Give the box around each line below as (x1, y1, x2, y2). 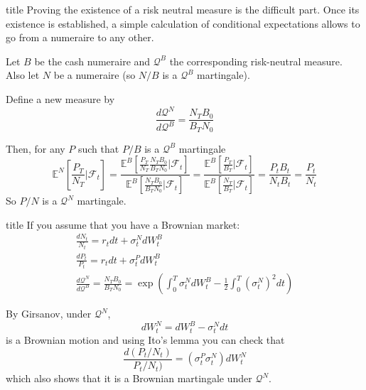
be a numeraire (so (53, 67, 136, 82)
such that (77, 141, 119, 156)
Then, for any (6, 141, 65, 156)
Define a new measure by (6, 91, 115, 106)
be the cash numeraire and (34, 53, 151, 68)
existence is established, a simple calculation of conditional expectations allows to (6, 16, 360, 31)
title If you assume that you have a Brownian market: (6, 217, 240, 232)
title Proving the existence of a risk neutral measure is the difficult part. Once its (6, 2, 360, 16)
